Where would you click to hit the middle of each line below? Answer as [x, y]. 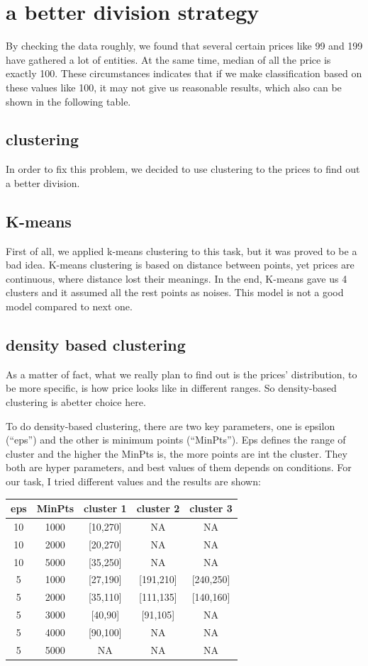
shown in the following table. [68, 101]
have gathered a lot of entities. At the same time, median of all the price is [168, 59]
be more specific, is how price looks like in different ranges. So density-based [171, 388]
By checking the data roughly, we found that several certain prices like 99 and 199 [184, 46]
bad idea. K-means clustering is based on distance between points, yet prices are [180, 265]
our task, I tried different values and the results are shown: [133, 481]
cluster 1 [105, 508]
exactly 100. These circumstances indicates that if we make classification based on [184, 73]
